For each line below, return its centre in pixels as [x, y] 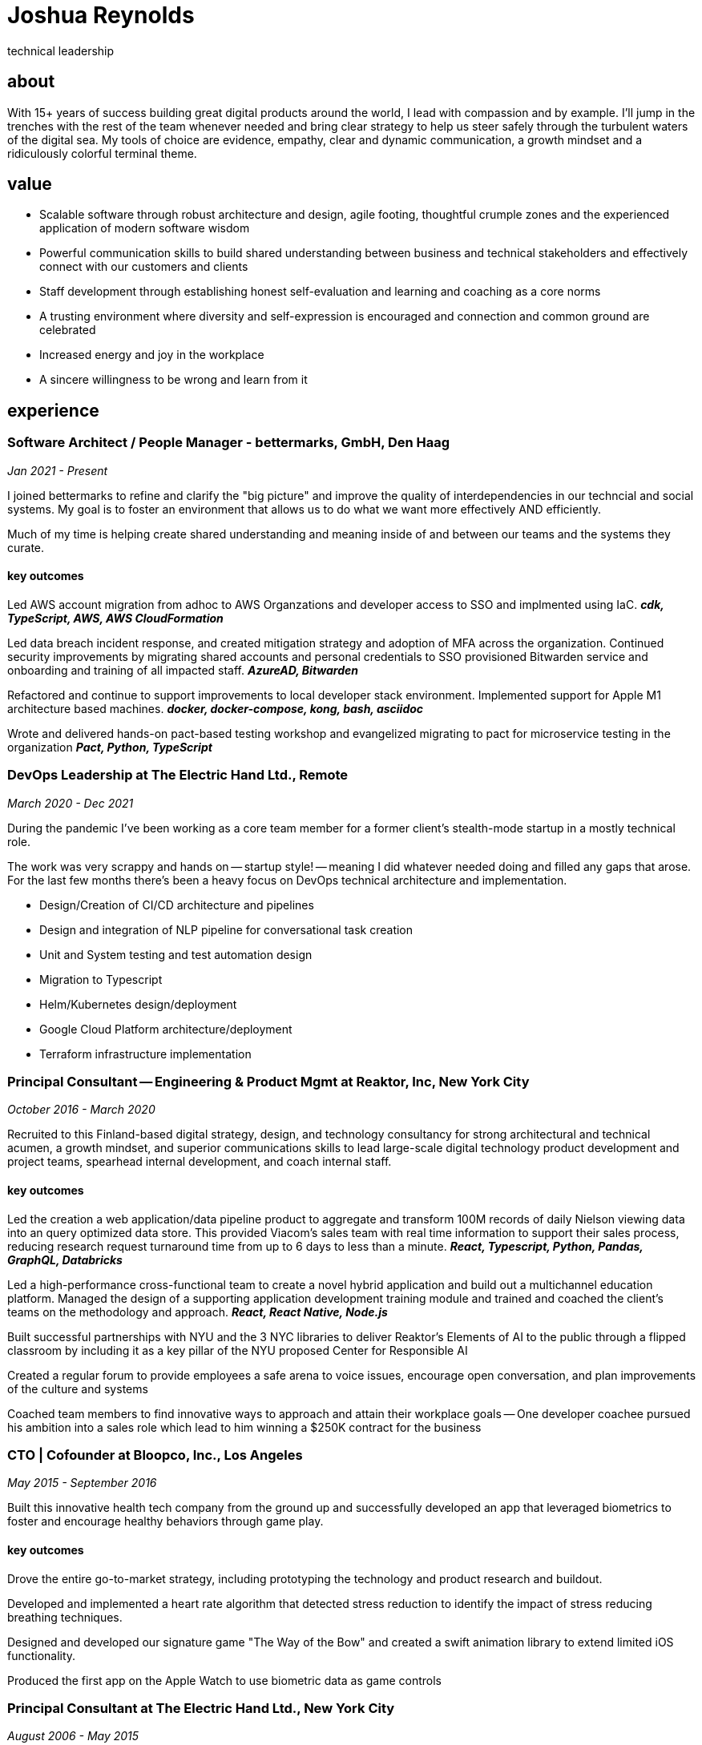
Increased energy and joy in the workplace [152, 355]
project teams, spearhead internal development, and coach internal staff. [200, 1162]
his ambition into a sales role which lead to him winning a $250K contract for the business [244, 1427]
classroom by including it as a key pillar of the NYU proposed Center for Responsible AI [238, 1350]
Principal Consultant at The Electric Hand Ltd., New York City [201, 1708]
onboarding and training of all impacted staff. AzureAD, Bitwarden [183, 670]
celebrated [68, 330]
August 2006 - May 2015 [73, 1736]
